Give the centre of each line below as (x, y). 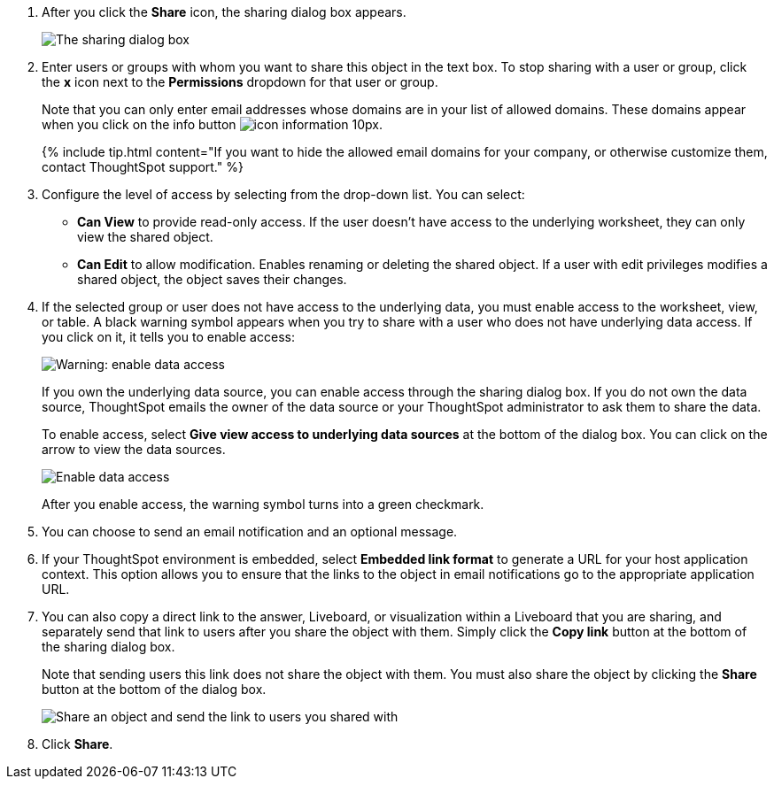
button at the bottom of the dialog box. (154, 689)
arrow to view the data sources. (134, 449)
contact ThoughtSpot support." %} (143, 167)
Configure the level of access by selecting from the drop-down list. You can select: (283, 194)
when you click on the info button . (212, 124)
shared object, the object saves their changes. (212, 279)
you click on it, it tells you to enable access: (168, 337)
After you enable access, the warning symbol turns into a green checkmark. (263, 504)
